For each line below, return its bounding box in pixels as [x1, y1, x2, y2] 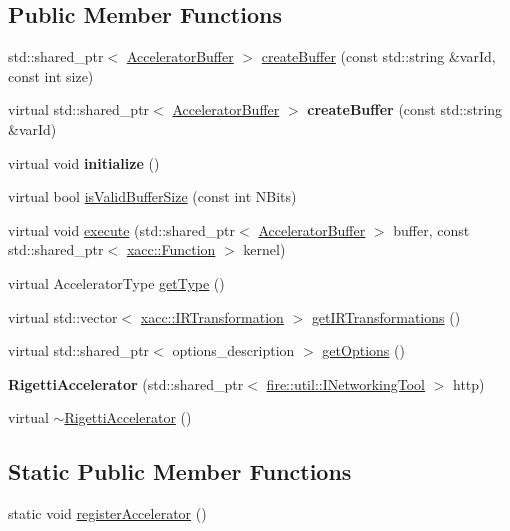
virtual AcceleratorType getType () [8, 272, 225, 293]
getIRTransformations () [311, 306, 461, 327]
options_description [172, 340, 295, 361]
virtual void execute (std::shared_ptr [8, 219, 236, 240]
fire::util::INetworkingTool [266, 373, 426, 394]
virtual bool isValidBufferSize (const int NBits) [8, 186, 297, 207]
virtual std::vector [8, 306, 118, 327]
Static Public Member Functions [8, 456, 352, 487]
